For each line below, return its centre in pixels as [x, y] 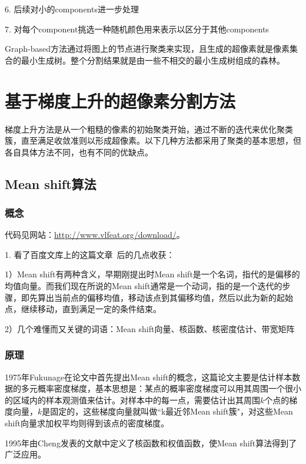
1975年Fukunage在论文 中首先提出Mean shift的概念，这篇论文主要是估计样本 [149, 377]
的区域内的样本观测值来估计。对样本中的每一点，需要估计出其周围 [132, 400]
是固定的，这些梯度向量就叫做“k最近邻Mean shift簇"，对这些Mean [167, 411]
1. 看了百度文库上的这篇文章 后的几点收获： [90, 254]
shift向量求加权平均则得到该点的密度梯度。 [87, 423]
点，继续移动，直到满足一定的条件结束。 [83, 309]
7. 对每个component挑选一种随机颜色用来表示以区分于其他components [137, 29]
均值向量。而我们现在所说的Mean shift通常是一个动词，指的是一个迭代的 [144, 286]
